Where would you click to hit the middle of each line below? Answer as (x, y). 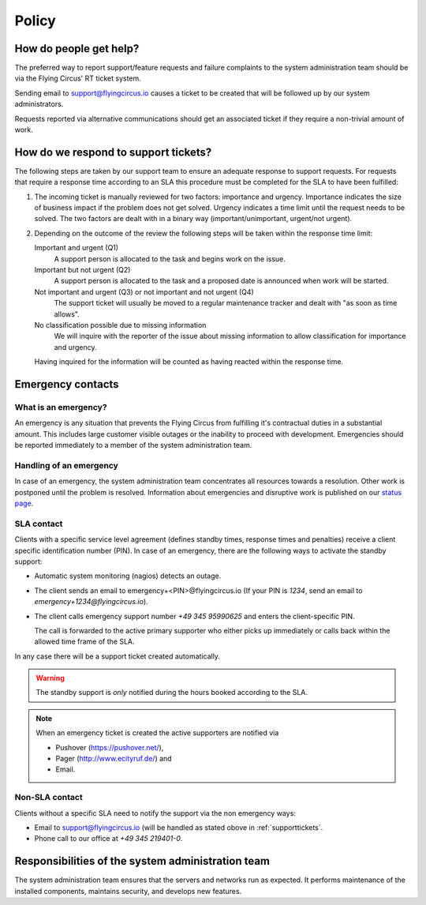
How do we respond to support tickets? (113, 152)
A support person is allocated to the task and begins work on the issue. (170, 259)
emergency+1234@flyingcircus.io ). (92, 602)
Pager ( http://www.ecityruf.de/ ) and (114, 759)
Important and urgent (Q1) (76, 248)
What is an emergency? (61, 407)
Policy (35, 21)
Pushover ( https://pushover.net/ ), (110, 747)
